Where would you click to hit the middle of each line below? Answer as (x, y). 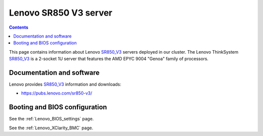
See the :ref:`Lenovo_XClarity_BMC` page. (51, 128)
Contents (19, 27)
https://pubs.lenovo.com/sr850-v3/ (57, 93)
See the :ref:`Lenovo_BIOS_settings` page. (51, 119)
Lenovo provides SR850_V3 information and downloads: (65, 84)
